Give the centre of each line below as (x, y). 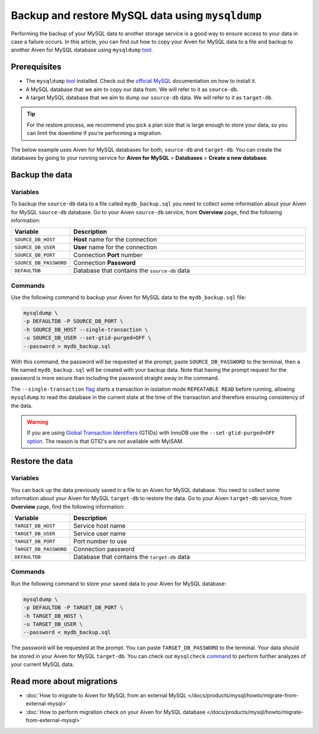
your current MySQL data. (43, 664)
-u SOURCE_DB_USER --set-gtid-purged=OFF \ (87, 338)
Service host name (100, 526)
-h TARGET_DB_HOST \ (53, 616)
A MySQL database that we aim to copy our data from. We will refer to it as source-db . (132, 89)
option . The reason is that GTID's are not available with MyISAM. (105, 441)
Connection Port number (108, 255)
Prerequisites (36, 67)
